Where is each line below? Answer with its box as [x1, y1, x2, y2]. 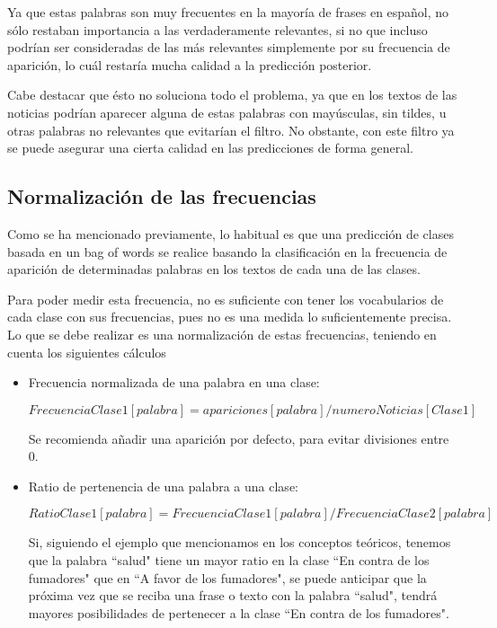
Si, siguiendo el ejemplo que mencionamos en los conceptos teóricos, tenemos [28, 533, 451, 552]
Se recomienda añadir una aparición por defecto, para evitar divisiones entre [28, 429, 449, 447]
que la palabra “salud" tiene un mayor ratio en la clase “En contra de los [28, 551, 430, 570]
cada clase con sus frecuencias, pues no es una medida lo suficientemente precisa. [7, 307, 452, 326]
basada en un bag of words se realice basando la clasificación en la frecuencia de [7, 242, 448, 261]
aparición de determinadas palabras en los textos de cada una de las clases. [7, 260, 421, 279]
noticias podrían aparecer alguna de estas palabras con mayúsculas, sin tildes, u [7, 102, 447, 121]
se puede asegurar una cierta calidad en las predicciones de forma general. [7, 138, 414, 157]
